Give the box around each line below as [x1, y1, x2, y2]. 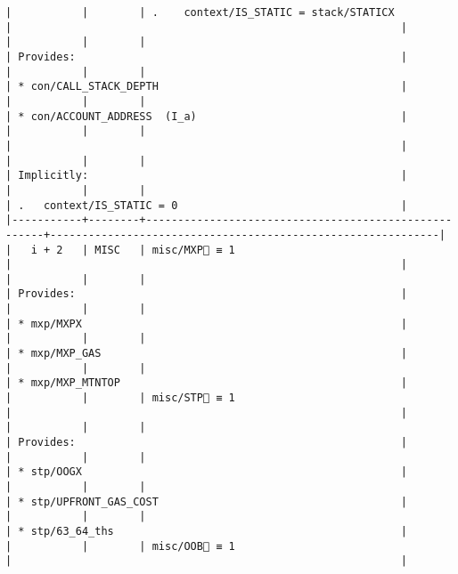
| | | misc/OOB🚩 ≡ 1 [5, 539, 235, 553]
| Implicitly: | [5, 169, 408, 182]
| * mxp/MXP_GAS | [5, 347, 408, 360]
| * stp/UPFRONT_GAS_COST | [5, 495, 408, 508]
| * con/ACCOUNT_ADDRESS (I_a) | [5, 109, 408, 123]
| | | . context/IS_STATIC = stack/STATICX [5, 6, 395, 19]
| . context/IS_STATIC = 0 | [5, 198, 408, 212]
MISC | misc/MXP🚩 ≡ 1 [94, 243, 235, 256]
